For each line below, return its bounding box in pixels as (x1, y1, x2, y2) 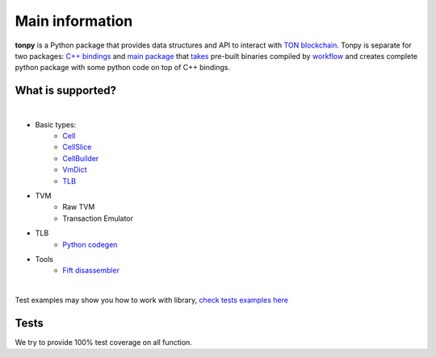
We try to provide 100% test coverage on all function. (15, 338, 193, 347)
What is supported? (15, 84, 117, 98)
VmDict (62, 165, 87, 175)
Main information (15, 12, 133, 30)
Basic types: (35, 119, 77, 129)
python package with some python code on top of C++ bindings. (15, 63, 230, 73)
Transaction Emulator (62, 214, 133, 223)
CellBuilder (62, 153, 99, 163)
